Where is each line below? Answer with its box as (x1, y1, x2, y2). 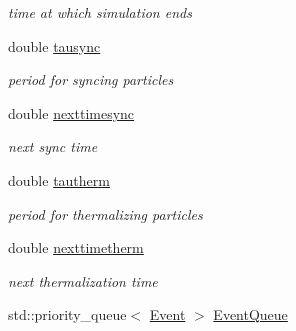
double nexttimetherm (8, 237, 144, 258)
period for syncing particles (8, 69, 174, 90)
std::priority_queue (8, 304, 127, 325)
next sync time (8, 136, 98, 157)
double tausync (8, 35, 101, 56)
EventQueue (213, 304, 288, 325)
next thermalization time (8, 270, 158, 291)
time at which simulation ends (8, 2, 192, 22)
